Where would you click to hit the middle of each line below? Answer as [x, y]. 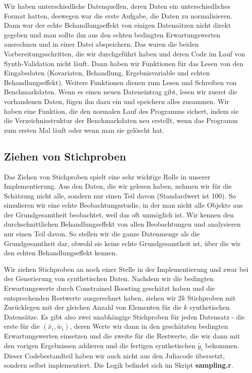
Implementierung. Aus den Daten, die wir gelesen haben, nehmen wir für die [118, 186]
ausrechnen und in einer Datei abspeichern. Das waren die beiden [101, 44]
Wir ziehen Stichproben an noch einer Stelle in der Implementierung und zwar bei [126, 269]
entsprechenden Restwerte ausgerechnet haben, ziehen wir [90, 297]
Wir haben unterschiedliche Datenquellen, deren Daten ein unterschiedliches [117, 6]
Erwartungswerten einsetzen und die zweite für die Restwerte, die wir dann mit [122, 336]
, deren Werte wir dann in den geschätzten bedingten [149, 326]
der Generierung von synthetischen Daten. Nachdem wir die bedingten [109, 278]
